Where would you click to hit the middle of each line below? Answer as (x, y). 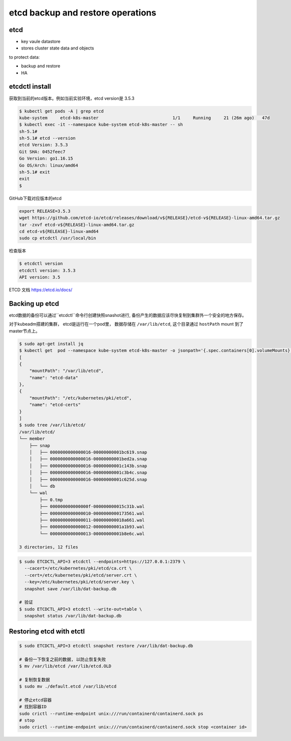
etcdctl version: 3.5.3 (48, 270)
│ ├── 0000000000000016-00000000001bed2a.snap (88, 459)
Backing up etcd (34, 304)
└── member (32, 439)
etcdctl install (30, 87)
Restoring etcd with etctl (47, 631)
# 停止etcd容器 (35, 700)
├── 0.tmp (51, 500)
